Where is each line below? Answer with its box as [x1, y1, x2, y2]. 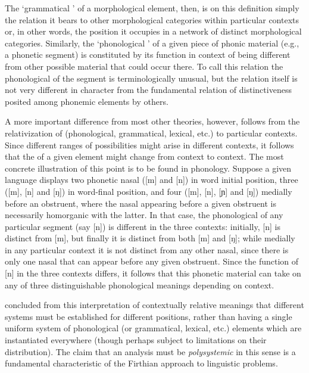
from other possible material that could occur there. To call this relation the [5, 60, 283, 72]
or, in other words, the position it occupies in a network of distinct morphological [5, 25, 302, 38]
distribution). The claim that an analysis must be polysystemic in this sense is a [5, 345, 296, 358]
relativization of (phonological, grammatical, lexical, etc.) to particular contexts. [5, 126, 298, 139]
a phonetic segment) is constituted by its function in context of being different [5, 48, 291, 61]
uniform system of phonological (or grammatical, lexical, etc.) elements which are [5, 322, 302, 334]
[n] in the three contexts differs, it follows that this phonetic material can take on [5, 267, 301, 279]
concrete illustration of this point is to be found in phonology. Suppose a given [5, 161, 292, 174]
